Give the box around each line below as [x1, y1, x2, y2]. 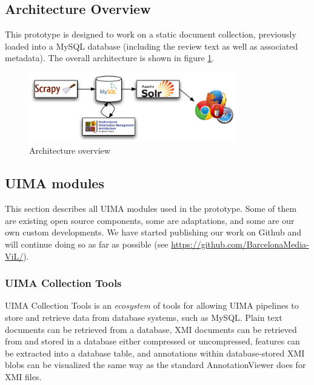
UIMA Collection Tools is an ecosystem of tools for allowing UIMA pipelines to [5, 299, 299, 312]
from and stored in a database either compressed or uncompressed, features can [5, 335, 300, 347]
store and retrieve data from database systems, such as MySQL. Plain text [5, 311, 282, 323]
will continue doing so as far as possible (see [5, 237, 169, 250]
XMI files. [5, 370, 42, 383]
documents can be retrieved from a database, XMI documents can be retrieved [5, 323, 297, 335]
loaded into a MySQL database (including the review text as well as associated [5, 39, 298, 52]
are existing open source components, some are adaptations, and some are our [5, 214, 295, 226]
